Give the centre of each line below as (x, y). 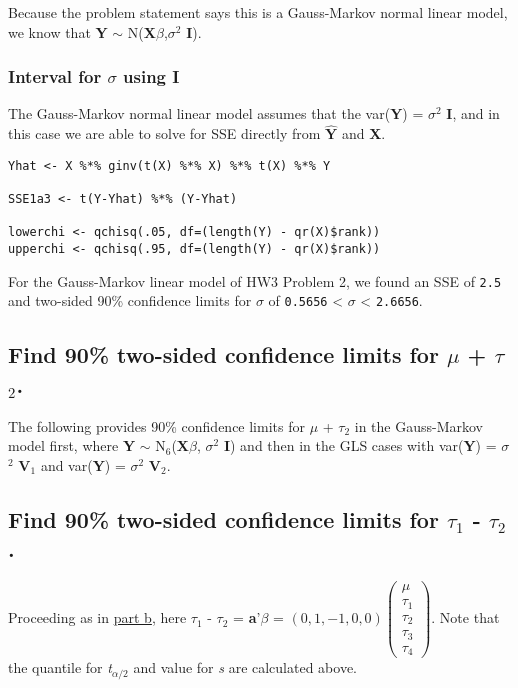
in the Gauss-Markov (419, 425)
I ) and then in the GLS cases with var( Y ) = (360, 445)
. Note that (465, 617)
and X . (363, 133)
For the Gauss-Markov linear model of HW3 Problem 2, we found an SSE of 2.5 (255, 280)
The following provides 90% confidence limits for (156, 425)
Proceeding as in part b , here (97, 617)
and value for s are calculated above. (245, 667)
